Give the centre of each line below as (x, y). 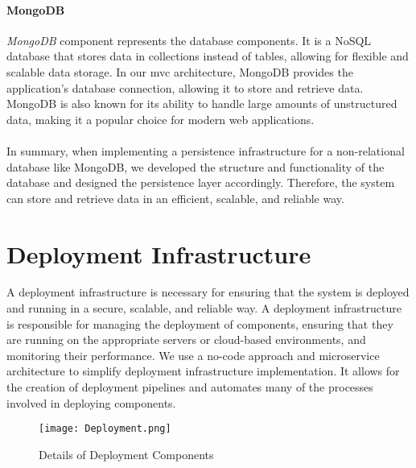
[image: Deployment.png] (105, 429)
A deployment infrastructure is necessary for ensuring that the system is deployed (208, 292)
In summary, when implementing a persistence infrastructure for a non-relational (206, 150)
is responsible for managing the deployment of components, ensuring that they (200, 323)
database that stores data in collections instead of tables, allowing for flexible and (208, 56)
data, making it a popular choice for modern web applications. (161, 119)
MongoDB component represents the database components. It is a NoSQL (189, 40)
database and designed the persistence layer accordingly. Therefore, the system (201, 182)
